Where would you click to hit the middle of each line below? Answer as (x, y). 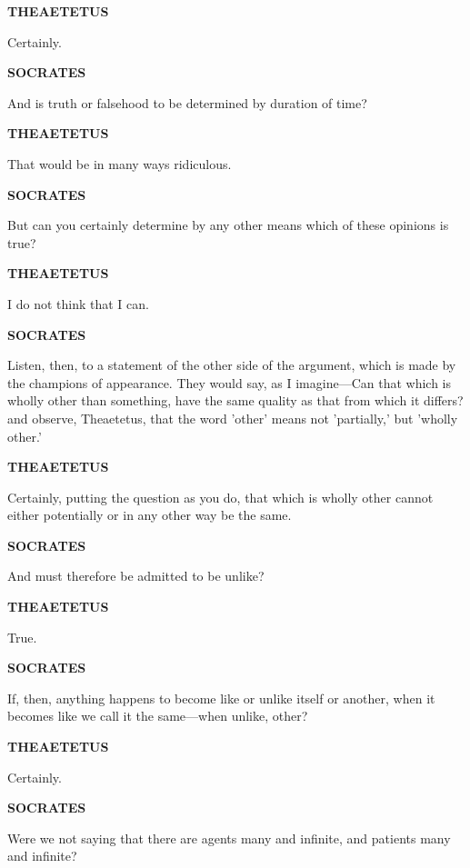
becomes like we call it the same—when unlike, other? (158, 716)
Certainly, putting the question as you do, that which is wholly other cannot (220, 497)
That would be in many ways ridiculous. (120, 163)
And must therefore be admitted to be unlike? (136, 576)
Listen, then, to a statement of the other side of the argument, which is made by (232, 365)
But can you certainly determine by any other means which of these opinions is (228, 225)
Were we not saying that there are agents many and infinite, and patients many (229, 838)
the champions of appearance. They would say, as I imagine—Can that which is (229, 382)
